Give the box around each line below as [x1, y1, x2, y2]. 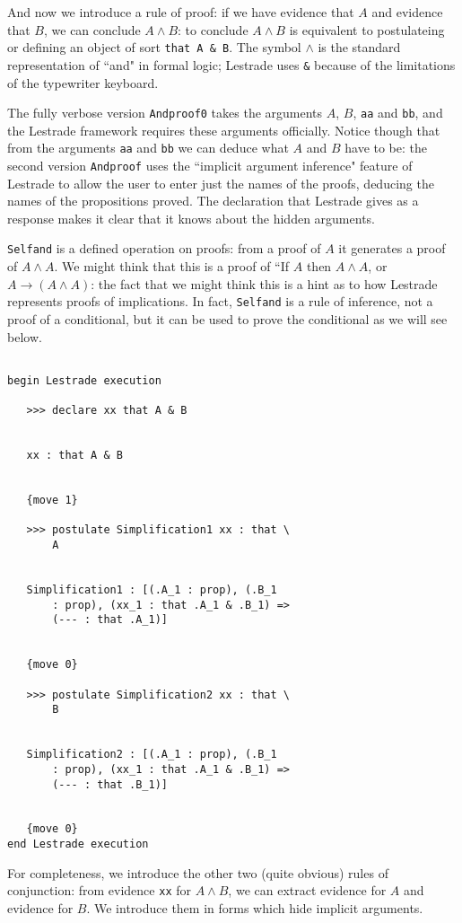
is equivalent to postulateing [289, 20, 445, 39]
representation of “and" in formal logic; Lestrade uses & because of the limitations [7, 55, 456, 74]
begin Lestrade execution [7, 374, 161, 387]
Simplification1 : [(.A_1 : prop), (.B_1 [26, 583, 277, 596]
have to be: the [344, 138, 428, 157]
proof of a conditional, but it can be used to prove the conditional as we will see [7, 309, 448, 328]
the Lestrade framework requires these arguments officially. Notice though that [7, 120, 440, 139]
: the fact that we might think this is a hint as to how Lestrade [91, 274, 438, 293]
